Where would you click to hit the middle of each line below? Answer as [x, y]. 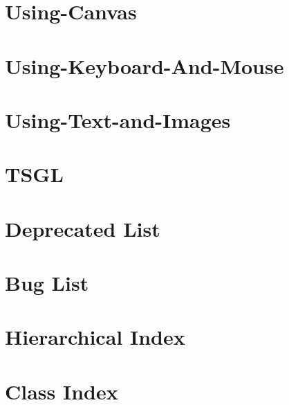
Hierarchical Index [95, 337]
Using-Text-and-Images [118, 119]
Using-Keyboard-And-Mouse [144, 65]
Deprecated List [83, 228]
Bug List [47, 283]
